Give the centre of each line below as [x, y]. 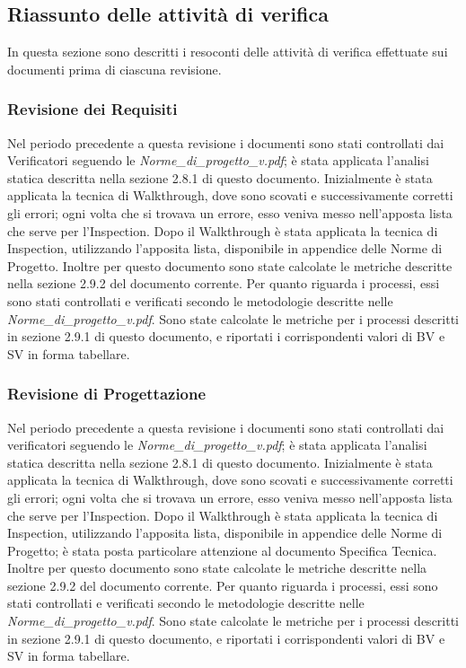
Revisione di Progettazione [107, 394]
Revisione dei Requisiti [92, 109]
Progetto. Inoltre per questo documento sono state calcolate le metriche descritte [230, 265]
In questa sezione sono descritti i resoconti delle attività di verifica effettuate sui [228, 52]
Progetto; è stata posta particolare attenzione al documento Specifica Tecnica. [222, 550]
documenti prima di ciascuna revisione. [114, 69]
